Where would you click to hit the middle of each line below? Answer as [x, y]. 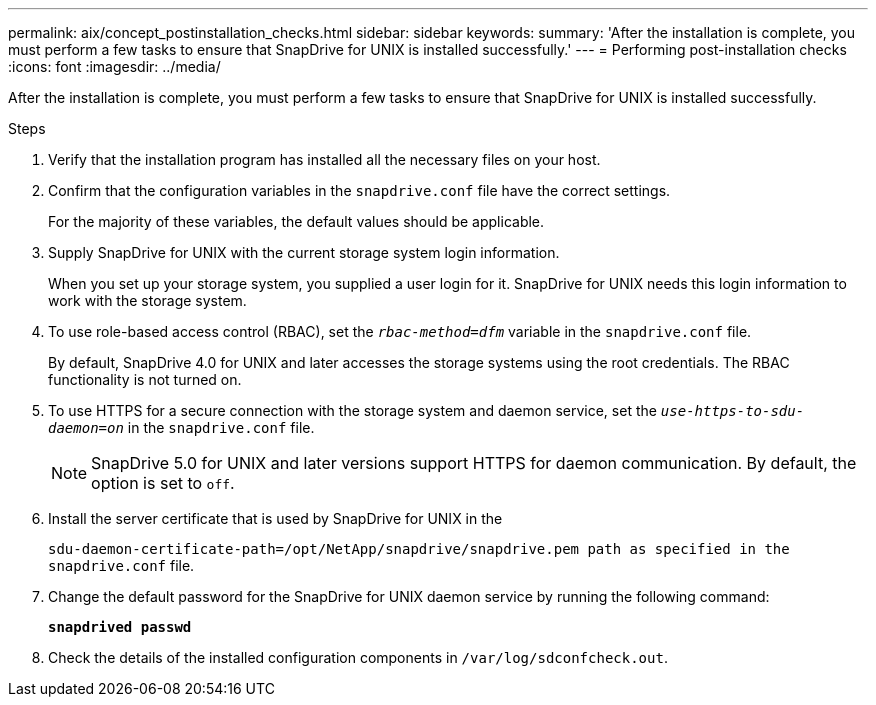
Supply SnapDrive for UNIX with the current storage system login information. [304, 252]
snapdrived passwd [120, 627]
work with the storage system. [147, 300]
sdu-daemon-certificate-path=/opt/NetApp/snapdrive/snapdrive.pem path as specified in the [419, 549]
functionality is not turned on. [145, 379]
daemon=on [86, 428]
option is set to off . [163, 483]
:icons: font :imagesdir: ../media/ [114, 66]
